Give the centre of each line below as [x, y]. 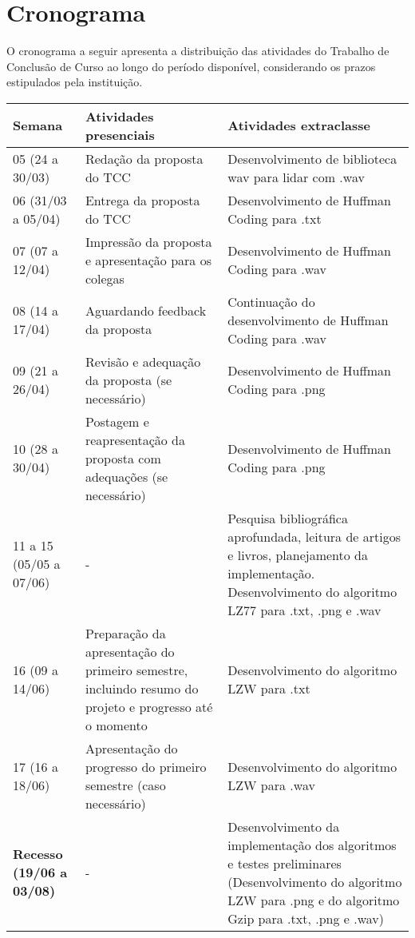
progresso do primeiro [146, 766]
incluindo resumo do [142, 688]
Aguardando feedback [146, 311]
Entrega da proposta [142, 200]
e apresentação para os [148, 260]
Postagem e [117, 421]
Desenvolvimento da [284, 826]
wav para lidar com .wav [296, 177]
